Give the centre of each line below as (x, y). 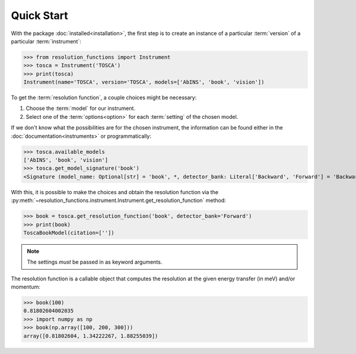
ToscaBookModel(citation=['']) (69, 233)
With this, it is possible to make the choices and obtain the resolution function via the (115, 192)
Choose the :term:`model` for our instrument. (81, 108)
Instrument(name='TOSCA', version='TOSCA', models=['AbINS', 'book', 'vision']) (144, 82)
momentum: (26, 287)
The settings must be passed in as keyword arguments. (95, 262)
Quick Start (39, 15)
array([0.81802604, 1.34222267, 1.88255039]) (91, 336)
